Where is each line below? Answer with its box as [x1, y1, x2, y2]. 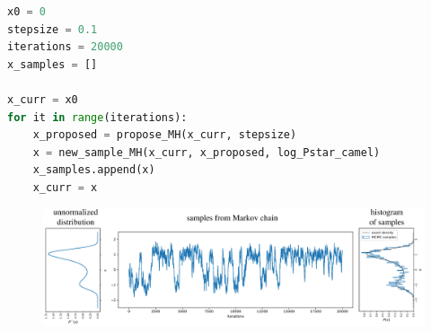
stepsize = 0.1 [7, 22, 98, 36]
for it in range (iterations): [7, 110, 188, 124]
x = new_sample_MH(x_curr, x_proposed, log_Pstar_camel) [32, 145, 381, 159]
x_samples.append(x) [32, 163, 155, 177]
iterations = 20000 [7, 40, 123, 54]
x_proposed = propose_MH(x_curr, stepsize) [32, 128, 297, 142]
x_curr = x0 [7, 92, 78, 106]
